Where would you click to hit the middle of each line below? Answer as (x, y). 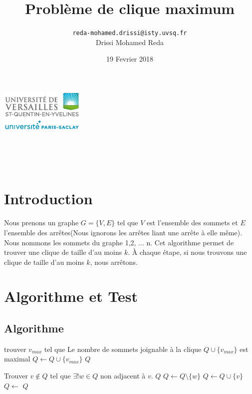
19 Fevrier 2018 (130, 59)
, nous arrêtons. (114, 262)
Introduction (48, 199)
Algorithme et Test (71, 296)
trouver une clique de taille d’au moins (63, 252)
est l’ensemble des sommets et (192, 223)
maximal (17, 359)
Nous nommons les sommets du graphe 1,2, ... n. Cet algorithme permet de (119, 242)
